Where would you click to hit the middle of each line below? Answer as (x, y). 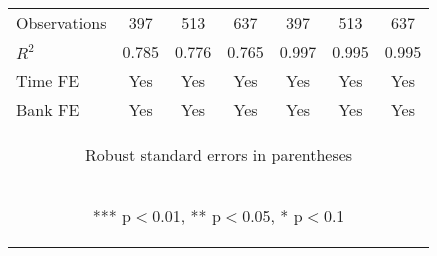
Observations (61, 22)
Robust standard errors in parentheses (219, 154)
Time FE (48, 80)
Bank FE (48, 109)
